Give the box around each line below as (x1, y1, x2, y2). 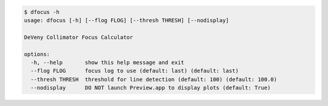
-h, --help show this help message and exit (30, 59, 185, 66)
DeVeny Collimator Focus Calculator (24, 34, 134, 40)
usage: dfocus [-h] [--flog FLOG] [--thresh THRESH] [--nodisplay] (24, 17, 230, 23)
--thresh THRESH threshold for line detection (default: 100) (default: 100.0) (30, 76, 278, 83)
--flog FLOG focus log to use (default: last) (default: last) (30, 67, 239, 75)
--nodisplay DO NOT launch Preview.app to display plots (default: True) (30, 84, 271, 92)
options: (24, 51, 50, 57)
